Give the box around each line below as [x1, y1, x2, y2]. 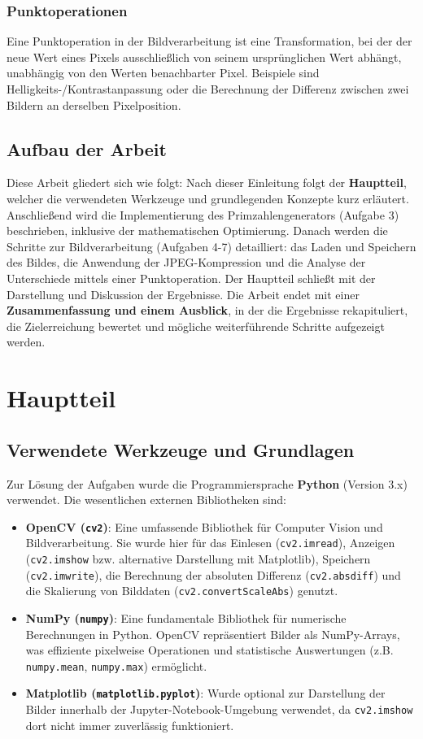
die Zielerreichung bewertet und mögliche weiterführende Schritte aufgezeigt [7, 317, 385, 334]
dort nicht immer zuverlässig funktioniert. [25, 716, 234, 733]
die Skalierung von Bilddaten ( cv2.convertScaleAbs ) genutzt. [25, 582, 338, 599]
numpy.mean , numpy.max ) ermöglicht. [25, 657, 207, 674]
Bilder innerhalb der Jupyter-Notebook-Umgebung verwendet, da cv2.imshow [25, 701, 413, 718]
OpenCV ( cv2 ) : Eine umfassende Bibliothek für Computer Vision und [25, 518, 383, 535]
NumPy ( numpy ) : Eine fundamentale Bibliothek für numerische [25, 609, 347, 626]
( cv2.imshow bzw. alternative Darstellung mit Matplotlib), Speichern [25, 550, 371, 567]
